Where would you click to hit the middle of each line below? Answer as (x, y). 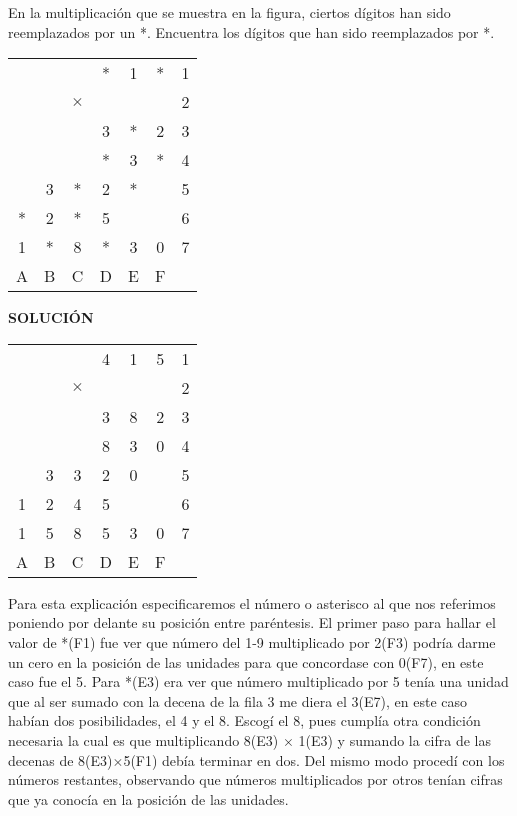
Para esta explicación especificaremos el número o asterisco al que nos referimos (252, 602)
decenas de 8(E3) (60, 759)
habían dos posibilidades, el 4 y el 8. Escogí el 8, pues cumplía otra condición (244, 720)
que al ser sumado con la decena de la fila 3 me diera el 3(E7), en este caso (237, 700)
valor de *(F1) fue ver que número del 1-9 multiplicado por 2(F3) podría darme (252, 641)
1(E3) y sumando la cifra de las (395, 739)
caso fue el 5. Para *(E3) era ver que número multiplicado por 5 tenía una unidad (258, 681)
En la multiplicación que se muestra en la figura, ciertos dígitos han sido (229, 12)
